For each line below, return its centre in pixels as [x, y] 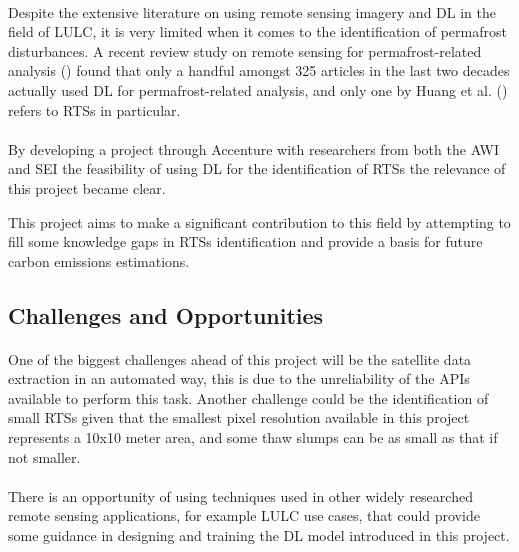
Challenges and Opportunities [166, 314]
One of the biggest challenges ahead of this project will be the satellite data [240, 358]
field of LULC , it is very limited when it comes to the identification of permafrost [257, 31]
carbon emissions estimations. [99, 260]
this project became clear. [87, 187]
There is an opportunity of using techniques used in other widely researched [240, 495]
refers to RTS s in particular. [94, 109]
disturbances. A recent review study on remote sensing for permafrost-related [245, 50]
